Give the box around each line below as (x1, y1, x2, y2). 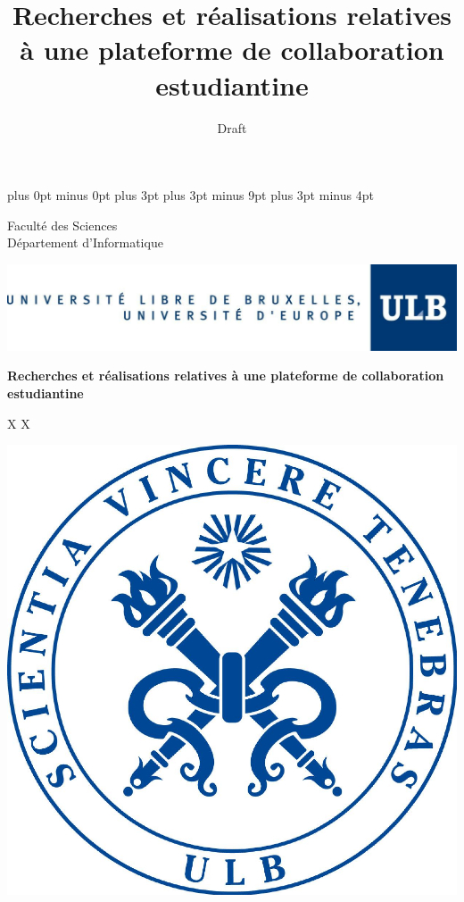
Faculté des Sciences (7, 215, 118, 234)
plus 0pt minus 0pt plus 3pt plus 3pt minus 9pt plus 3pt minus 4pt (7, 186, 374, 205)
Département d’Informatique (7, 233, 163, 252)
